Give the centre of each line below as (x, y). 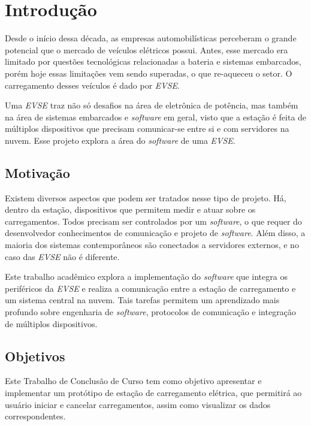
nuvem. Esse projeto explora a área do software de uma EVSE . (120, 140)
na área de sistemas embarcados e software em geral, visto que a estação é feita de (156, 117)
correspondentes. (35, 416)
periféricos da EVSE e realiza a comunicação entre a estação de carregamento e (150, 288)
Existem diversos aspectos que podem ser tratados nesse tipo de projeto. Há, (146, 197)
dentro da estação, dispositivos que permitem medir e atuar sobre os (130, 209)
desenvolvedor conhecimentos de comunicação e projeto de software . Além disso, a (155, 233)
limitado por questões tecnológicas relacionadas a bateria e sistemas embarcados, (153, 61)
